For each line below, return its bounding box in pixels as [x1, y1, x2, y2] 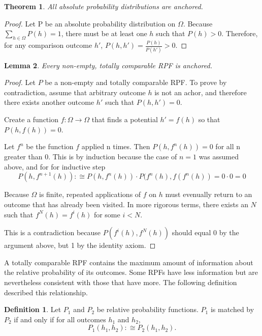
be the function [26, 141, 74, 152]
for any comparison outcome [4, 40, 92, 50]
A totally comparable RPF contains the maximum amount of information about [4, 257, 253, 267]
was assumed [199, 151, 239, 162]
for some [93, 209, 120, 219]
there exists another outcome [4, 97, 94, 107]
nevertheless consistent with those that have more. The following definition [4, 276, 237, 287]
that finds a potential [91, 114, 158, 124]
